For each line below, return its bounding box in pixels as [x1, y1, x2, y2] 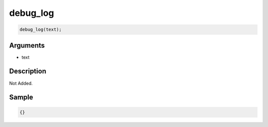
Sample [9, 93, 33, 102]
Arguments [9, 41, 45, 50]
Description [9, 67, 47, 75]
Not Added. [9, 80, 33, 86]
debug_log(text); [19, 27, 62, 32]
